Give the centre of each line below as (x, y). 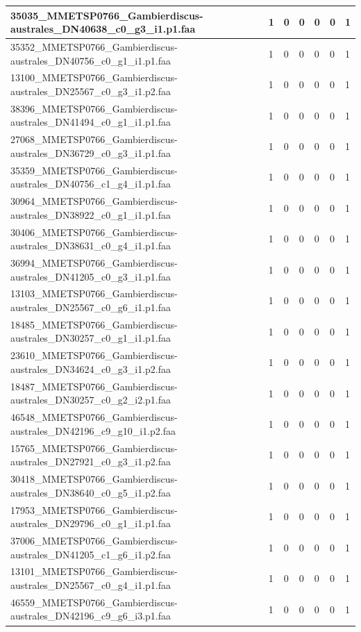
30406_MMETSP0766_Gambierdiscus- (94, 232)
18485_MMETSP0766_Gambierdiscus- (94, 324)
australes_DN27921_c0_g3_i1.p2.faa (91, 461)
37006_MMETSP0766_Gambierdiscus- (94, 540)
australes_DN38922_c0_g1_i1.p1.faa (91, 214)
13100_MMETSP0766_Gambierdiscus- (94, 77)
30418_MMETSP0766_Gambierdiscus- (94, 479)
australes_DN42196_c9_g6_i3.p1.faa (91, 616)
